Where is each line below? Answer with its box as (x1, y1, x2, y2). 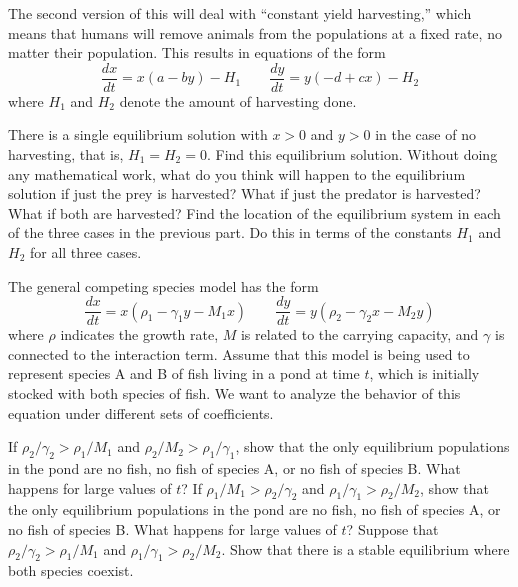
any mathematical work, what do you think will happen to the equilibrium (8, 163, 466, 184)
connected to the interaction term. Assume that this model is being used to (8, 343, 470, 364)
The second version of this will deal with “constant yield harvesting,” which (8, 3, 472, 23)
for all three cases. (29, 242, 142, 262)
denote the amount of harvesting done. (119, 90, 357, 111)
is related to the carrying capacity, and (240, 324, 479, 345)
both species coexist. (8, 560, 134, 581)
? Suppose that (346, 519, 439, 539)
